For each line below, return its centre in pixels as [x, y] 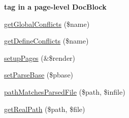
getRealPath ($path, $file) [45, 109]
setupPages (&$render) [40, 57]
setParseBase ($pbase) [39, 75]
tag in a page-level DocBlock [55, 7]
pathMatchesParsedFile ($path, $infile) [65, 91]
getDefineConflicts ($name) [46, 41]
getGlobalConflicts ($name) [47, 24]
